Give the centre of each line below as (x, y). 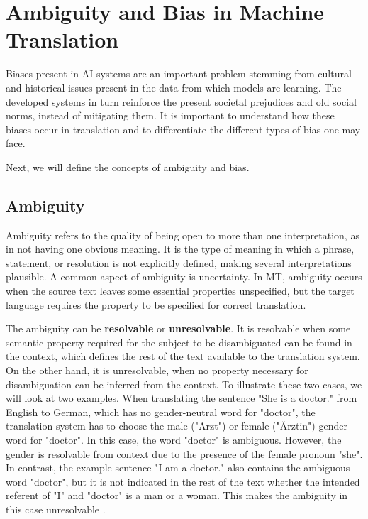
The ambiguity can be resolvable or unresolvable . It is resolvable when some (178, 328)
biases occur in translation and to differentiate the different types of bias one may (183, 129)
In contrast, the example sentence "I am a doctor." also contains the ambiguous (178, 468)
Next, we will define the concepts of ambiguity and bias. (128, 166)
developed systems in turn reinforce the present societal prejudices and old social (181, 101)
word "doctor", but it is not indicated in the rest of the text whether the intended (183, 481)
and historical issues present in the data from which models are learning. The (174, 87)
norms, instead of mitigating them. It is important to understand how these (170, 115)
